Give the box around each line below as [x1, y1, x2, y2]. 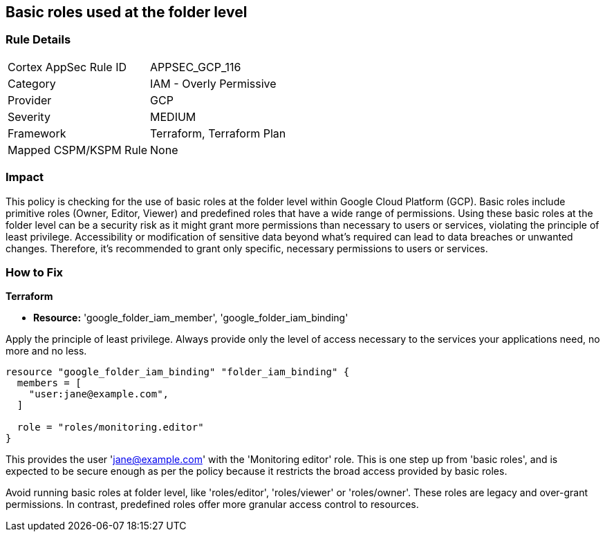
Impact [6, 170, 44, 185]
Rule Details [6, 32, 71, 47]
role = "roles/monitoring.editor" [17, 422, 204, 433]
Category [8, 76, 56, 91]
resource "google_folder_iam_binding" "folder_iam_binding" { [6, 366, 350, 378]
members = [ [17, 377, 82, 389]
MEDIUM [150, 109, 196, 124]
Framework [8, 126, 66, 140]
